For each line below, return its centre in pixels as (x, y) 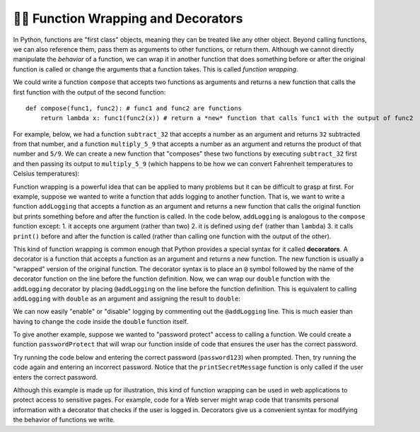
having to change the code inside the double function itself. (101, 321)
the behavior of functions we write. (64, 420)
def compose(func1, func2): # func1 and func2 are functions (134, 108)
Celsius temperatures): (46, 174)
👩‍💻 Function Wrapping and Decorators (128, 18)
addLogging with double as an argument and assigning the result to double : (127, 298)
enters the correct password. (56, 377)
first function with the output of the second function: (89, 92)
